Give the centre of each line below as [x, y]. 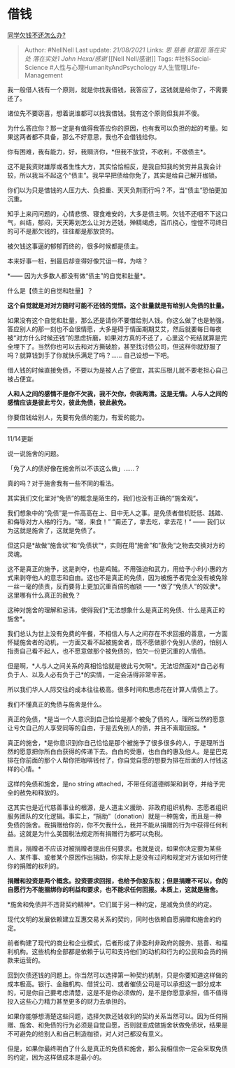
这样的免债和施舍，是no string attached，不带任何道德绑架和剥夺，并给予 [113, 784]
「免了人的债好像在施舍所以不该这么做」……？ [74, 468]
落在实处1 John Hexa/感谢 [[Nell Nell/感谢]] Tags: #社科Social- [122, 58]
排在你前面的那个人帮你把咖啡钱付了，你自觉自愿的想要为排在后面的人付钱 [114, 760]
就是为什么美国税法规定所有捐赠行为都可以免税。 [96, 833]
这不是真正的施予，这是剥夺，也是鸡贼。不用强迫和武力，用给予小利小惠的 [114, 569]
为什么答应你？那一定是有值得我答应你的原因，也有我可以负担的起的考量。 [114, 128]
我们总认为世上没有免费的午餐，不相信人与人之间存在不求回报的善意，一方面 [117, 633]
